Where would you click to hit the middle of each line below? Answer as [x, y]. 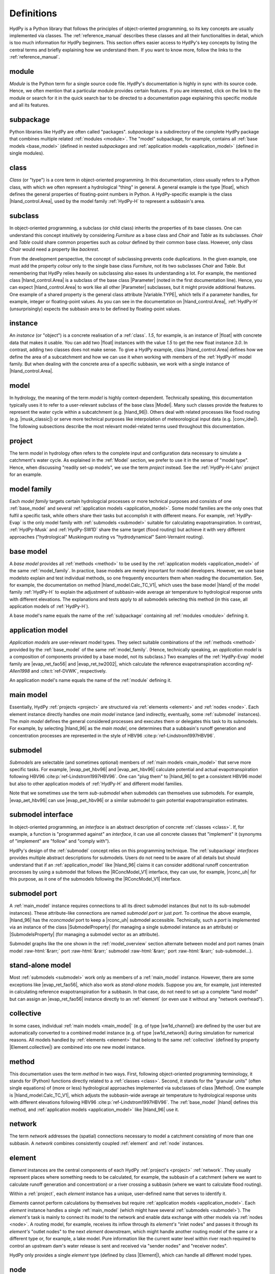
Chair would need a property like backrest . [54, 249]
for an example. [26, 474]
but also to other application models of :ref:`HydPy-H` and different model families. [96, 784]
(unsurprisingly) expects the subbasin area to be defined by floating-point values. [95, 309]
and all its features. [29, 105]
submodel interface [41, 815]
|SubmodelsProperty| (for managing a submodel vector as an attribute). [85, 934]
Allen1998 [20, 671]
